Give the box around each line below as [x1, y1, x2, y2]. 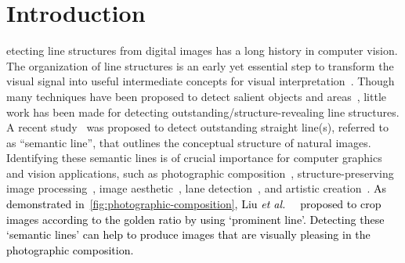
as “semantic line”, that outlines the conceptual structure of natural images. [6, 134, 371, 150]
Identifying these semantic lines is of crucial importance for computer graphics [6, 150, 382, 166]
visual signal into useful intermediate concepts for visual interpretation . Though [6, 73, 395, 89]
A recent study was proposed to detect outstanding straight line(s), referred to [6, 119, 389, 135]
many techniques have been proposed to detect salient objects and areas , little [6, 88, 386, 104]
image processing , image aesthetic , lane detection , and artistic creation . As [6, 180, 387, 196]
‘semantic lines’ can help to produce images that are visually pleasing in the [6, 226, 371, 243]
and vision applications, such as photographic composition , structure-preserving [6, 164, 394, 181]
